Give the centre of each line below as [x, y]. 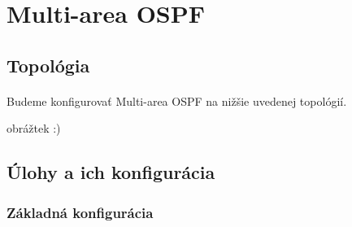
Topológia [48, 65]
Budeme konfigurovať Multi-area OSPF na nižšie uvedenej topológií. [177, 100]
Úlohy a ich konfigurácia [111, 172]
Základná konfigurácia [80, 212]
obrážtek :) [34, 128]
